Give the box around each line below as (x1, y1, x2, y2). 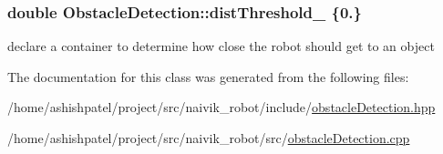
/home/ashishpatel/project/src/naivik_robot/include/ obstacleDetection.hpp (7, 98, 436, 117)
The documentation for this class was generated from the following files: (7, 67, 409, 86)
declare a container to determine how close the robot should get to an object (7, 36, 435, 56)
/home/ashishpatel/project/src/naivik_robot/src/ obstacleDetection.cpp (7, 128, 410, 147)
